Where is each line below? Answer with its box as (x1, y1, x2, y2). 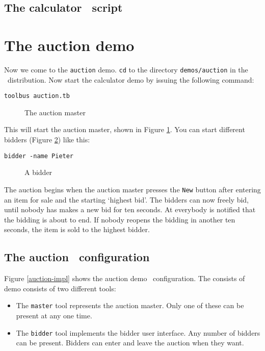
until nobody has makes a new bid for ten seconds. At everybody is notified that (4, 204, 256, 215)
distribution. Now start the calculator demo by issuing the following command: (7, 74, 254, 85)
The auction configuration (4, 249, 150, 265)
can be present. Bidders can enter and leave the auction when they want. (16, 337, 244, 348)
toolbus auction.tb (4, 92, 70, 100)
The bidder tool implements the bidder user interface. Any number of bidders (16, 327, 260, 338)
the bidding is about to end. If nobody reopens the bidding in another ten (4, 214, 235, 224)
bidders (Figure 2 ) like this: (4, 134, 90, 144)
